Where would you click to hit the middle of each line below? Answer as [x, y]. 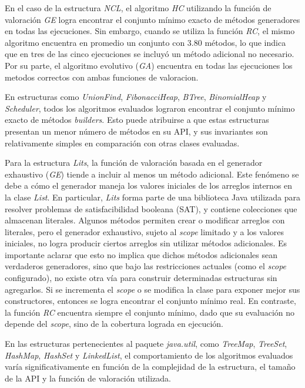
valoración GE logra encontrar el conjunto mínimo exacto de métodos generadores [152, 19]
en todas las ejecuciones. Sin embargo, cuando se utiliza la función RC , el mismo [150, 31]
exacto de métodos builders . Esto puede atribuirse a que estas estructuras [137, 120]
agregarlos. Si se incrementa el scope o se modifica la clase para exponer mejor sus [152, 289]
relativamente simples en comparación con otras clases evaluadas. [122, 143]
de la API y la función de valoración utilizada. [88, 378]
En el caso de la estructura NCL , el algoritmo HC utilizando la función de [138, 8]
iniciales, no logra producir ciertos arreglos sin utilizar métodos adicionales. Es [146, 243]
